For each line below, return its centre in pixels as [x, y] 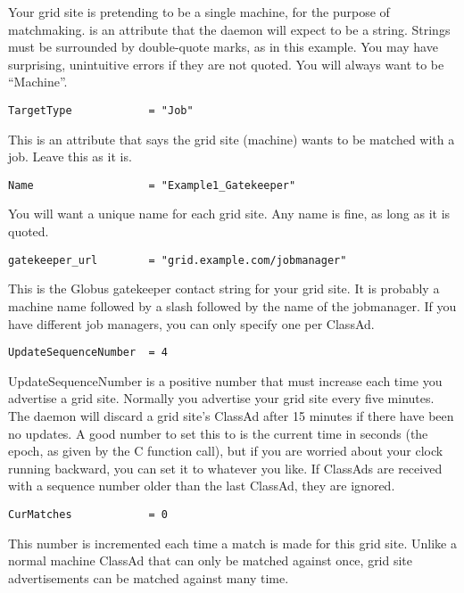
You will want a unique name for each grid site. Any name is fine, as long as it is [229, 214]
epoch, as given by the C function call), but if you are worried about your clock [226, 451]
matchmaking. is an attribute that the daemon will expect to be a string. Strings [229, 29]
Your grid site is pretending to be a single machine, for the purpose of [199, 12]
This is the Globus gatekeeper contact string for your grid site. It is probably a [224, 288]
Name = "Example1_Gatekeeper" [152, 185]
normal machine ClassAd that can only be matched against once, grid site [211, 560]
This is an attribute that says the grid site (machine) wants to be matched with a [232, 139]
